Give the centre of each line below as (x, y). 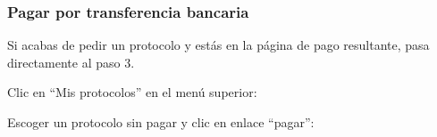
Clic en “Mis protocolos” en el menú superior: (132, 92)
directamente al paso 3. (71, 62)
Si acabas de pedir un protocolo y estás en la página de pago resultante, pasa (218, 45)
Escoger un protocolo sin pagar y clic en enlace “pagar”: (161, 122)
